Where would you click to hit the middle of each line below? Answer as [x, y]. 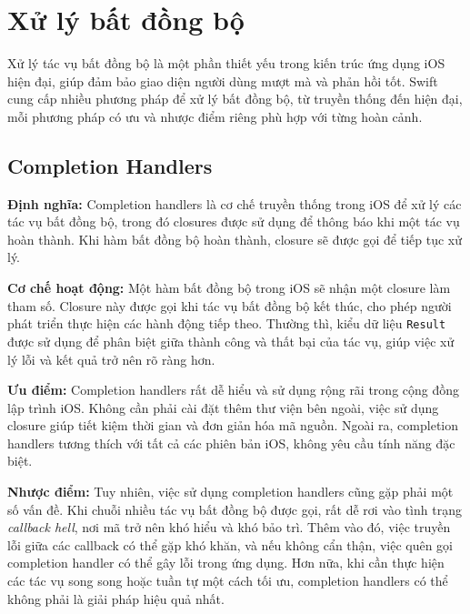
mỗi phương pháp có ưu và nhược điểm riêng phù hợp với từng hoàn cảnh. [215, 116]
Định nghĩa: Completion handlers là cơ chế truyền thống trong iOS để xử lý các [235, 203]
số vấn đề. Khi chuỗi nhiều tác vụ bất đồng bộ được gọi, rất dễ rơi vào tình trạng [235, 509]
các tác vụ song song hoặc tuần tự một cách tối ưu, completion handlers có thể [228, 581]
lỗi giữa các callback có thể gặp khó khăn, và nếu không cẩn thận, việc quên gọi [230, 544]
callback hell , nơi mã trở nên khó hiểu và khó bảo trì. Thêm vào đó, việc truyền [229, 527]
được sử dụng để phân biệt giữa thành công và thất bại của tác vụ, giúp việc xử [231, 341]
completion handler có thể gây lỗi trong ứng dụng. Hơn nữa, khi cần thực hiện [226, 563]
